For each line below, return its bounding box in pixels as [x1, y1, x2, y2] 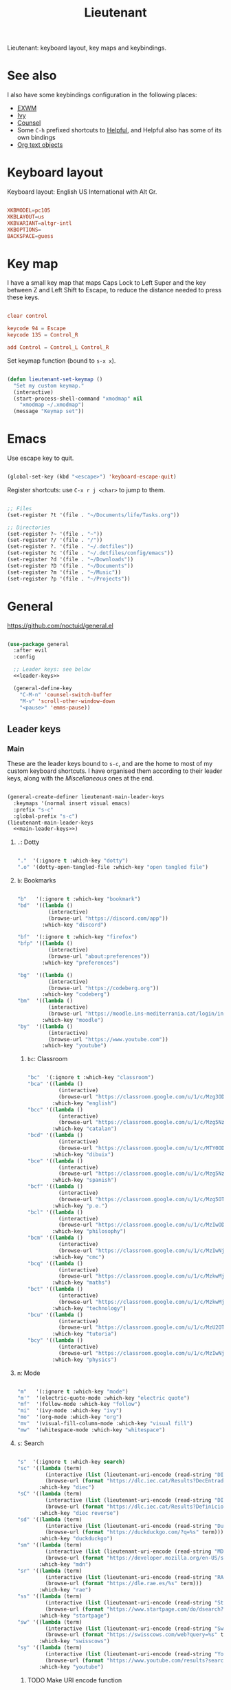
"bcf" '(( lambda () [27, 1183, 84, 1190]
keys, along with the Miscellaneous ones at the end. [7, 774, 155, 783]
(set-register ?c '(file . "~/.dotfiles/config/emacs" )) [7, 550, 174, 556]
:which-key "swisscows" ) [38, 1638, 110, 1645]
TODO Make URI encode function [27, 1676, 122, 1684]
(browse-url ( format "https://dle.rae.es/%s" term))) [45, 1580, 203, 1587]
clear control [7, 312, 48, 320]
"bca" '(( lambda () [27, 1080, 84, 1087]
